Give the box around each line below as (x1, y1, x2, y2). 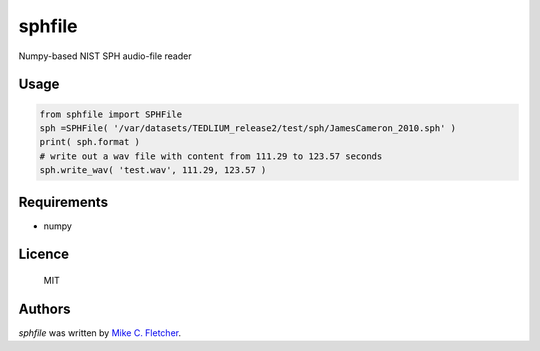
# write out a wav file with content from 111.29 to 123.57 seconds (39, 150, 383, 162)
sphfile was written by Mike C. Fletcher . (18, 326, 182, 339)
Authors (18, 300, 71, 317)
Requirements (18, 193, 109, 210)
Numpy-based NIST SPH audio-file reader (18, 50, 192, 62)
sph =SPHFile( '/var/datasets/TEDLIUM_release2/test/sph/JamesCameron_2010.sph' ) (39, 122, 457, 134)
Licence (18, 246, 70, 263)
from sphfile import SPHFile (39, 108, 183, 120)
